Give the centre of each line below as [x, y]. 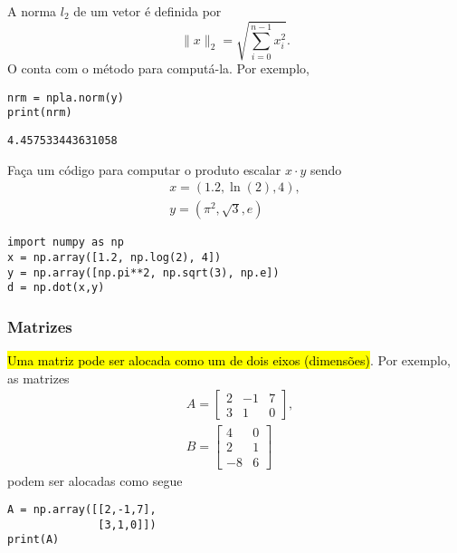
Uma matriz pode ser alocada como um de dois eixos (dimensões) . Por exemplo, [229, 360]
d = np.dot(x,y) [56, 288]
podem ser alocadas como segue [95, 480]
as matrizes [38, 378]
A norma [32, 11]
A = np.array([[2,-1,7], [82, 510]
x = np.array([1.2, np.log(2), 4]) [114, 258]
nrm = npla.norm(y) [66, 97]
